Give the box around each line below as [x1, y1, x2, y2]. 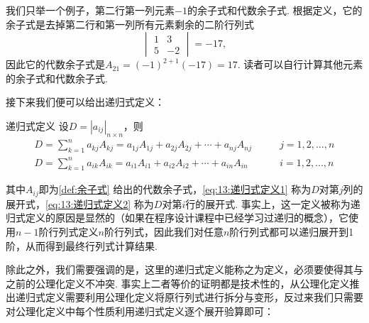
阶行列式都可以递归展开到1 [229, 224, 354, 239]
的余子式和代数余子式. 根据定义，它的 [187, 3, 363, 17]
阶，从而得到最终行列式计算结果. [6, 238, 158, 253]
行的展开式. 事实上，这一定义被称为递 [185, 196, 360, 211]
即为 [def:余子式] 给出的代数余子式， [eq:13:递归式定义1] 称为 [38, 182, 312, 197]
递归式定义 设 [6, 118, 69, 133]
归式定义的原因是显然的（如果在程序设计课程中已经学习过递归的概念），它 [6, 210, 348, 225]
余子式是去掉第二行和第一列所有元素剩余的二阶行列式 [6, 16, 254, 31]
